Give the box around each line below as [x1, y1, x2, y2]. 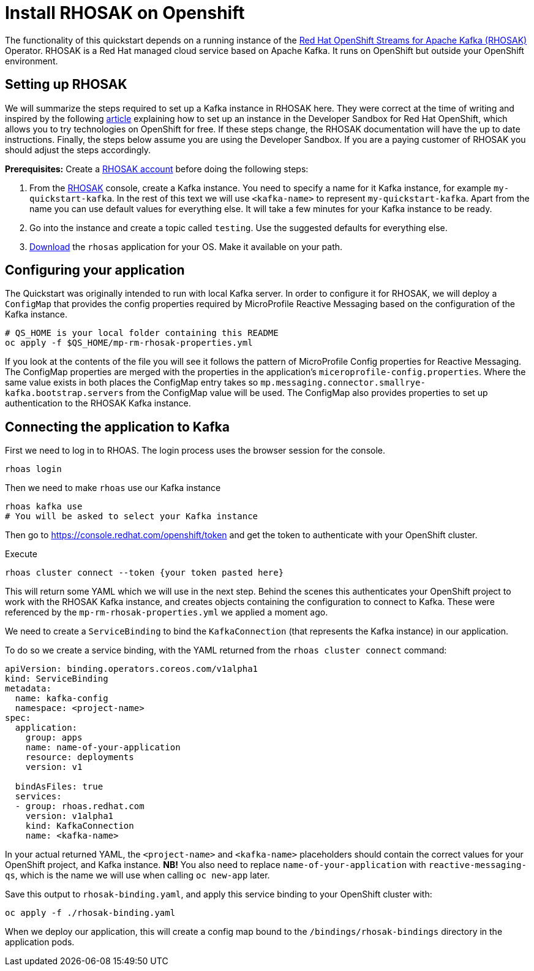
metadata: [5, 684, 51, 694]
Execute [5, 549, 37, 560]
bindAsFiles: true [15, 782, 103, 792]
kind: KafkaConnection [25, 821, 134, 831]
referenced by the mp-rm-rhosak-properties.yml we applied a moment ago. [5, 607, 328, 618]
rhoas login [5, 464, 62, 474]
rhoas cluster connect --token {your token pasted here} [5, 568, 284, 578]
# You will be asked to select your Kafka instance [5, 511, 258, 522]
